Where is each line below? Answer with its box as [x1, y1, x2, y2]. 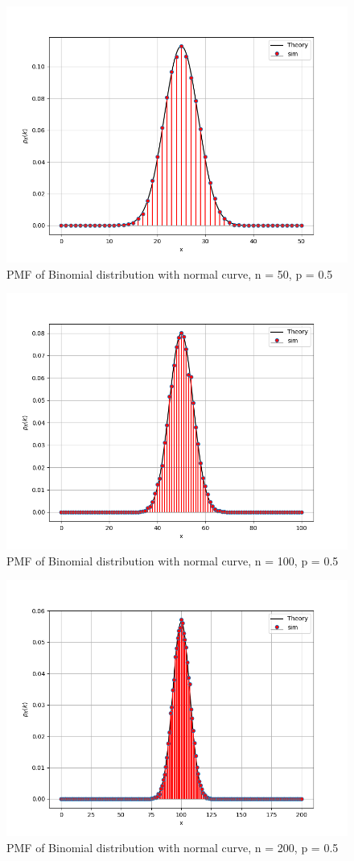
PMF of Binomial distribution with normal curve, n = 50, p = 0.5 [6, 265, 333, 282]
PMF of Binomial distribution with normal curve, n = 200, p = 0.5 [6, 838, 339, 855]
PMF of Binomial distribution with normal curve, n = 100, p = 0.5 [6, 552, 339, 569]
